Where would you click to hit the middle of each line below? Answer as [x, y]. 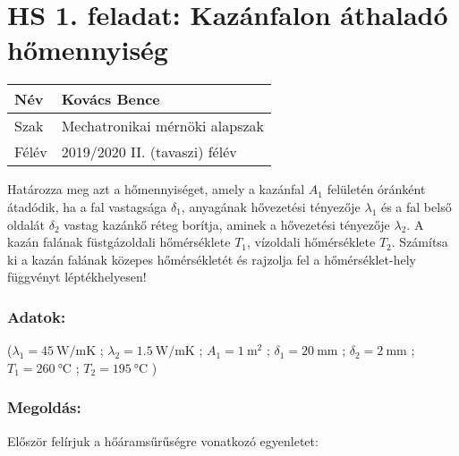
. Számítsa [420, 242]
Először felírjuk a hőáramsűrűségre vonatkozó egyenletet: [163, 440]
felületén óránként [376, 189]
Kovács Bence [110, 99]
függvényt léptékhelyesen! [77, 277]
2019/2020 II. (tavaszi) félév [149, 152]
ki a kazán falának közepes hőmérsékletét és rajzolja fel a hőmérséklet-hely [212, 259]
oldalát [26, 224]
